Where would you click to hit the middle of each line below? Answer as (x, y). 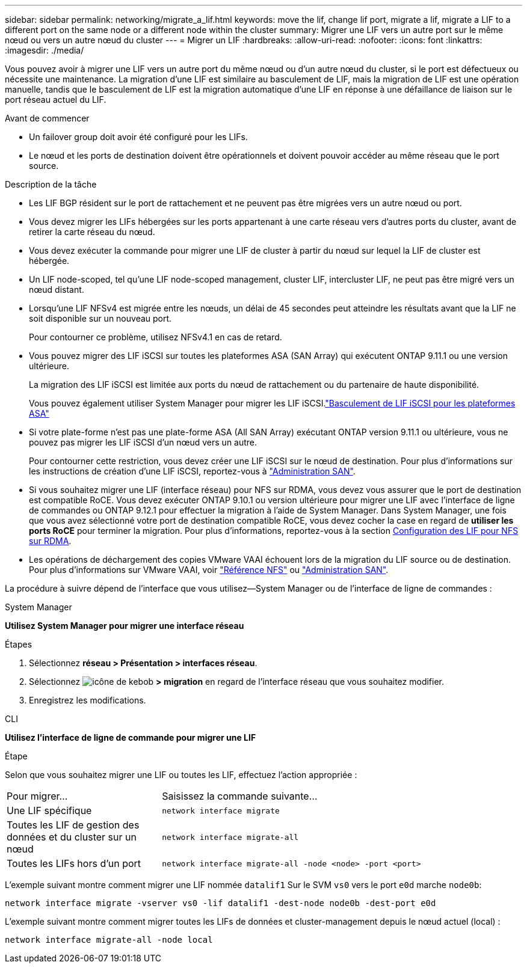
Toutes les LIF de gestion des (73, 825)
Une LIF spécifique (49, 810)
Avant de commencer (47, 118)
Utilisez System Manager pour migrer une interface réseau (125, 626)
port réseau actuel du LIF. (56, 100)
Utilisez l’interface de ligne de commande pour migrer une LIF (131, 737)
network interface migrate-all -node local (109, 940)
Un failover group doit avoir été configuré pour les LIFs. (138, 137)
